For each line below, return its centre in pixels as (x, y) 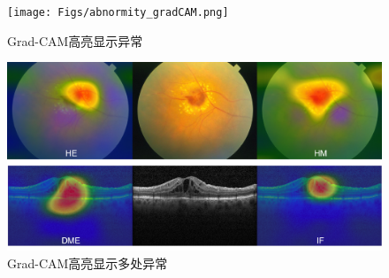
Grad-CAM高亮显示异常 (75, 40)
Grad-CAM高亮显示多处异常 (88, 263)
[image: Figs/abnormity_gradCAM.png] (118, 12)
